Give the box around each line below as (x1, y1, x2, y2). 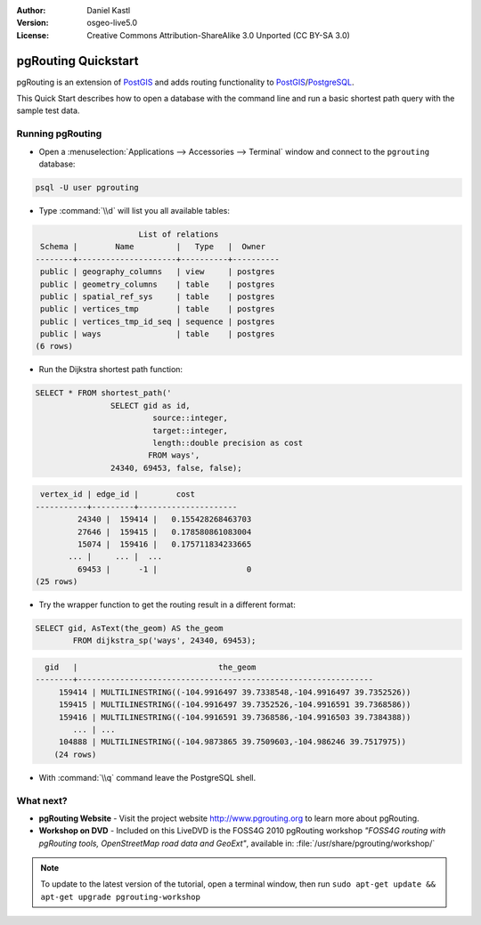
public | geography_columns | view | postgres (40, 267, 275, 277)
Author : (16, 5, 46, 15)
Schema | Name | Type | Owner (40, 241, 266, 252)
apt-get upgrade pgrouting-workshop (40, 891, 200, 902)
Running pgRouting (16, 127, 102, 140)
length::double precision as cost (152, 438, 304, 448)
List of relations (138, 229, 219, 239)
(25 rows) (35, 577, 78, 587)
